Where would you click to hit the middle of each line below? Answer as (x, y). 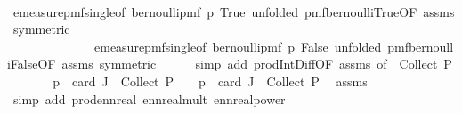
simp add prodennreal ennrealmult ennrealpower (149, 98)
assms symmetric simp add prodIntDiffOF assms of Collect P (257, 64)
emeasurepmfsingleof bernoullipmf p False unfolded (238, 46)
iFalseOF (32, 64)
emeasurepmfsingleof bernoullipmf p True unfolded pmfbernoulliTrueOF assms (234, 11)
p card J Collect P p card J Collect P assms (210, 81)
